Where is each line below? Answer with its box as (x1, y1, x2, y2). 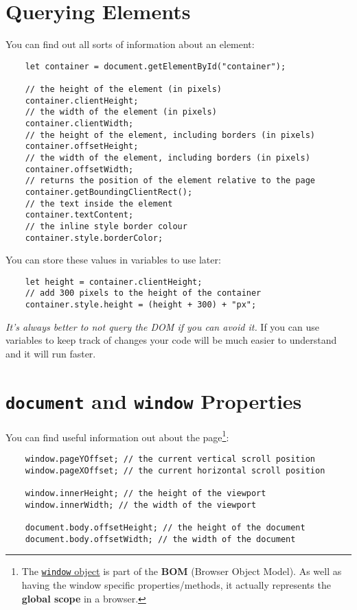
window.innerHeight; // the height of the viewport (25, 489, 266, 499)
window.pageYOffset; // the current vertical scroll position (25, 454, 316, 465)
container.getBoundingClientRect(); (25, 187, 193, 197)
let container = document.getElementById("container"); (25, 61, 286, 71)
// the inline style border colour (25, 221, 187, 231)
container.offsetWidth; (25, 164, 134, 174)
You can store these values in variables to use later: (5, 253, 221, 267)
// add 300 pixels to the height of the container (25, 288, 262, 298)
